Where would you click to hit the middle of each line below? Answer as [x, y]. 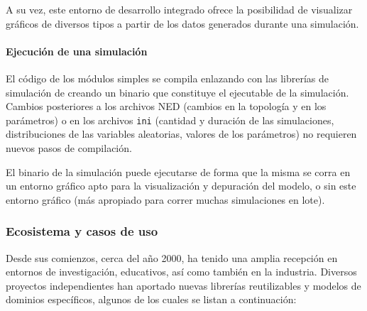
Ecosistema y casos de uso [82, 231]
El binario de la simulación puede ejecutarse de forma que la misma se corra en [178, 171]
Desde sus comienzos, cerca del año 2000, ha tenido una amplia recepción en [172, 257]
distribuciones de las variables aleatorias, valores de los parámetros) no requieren [181, 134]
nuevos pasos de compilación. [69, 148]
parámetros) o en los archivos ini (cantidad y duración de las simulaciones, [170, 120]
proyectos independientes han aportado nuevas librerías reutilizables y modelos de [183, 285]
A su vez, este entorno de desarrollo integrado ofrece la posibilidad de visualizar [179, 9]
